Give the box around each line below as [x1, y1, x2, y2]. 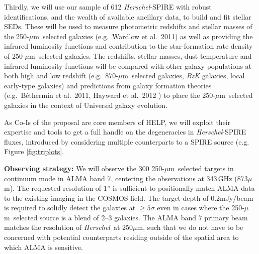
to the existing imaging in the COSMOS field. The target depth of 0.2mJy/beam [4, 192, 253, 203]
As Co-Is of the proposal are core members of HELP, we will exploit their [4, 116, 231, 127]
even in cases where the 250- [157, 202, 244, 213]
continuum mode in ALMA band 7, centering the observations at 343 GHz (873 [4, 173, 248, 183]
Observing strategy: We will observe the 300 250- [4, 163, 164, 173]
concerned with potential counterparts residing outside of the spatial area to [4, 232, 239, 242]
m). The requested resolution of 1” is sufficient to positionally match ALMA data [4, 183, 255, 193]
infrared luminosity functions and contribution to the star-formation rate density [4, 41, 253, 51]
